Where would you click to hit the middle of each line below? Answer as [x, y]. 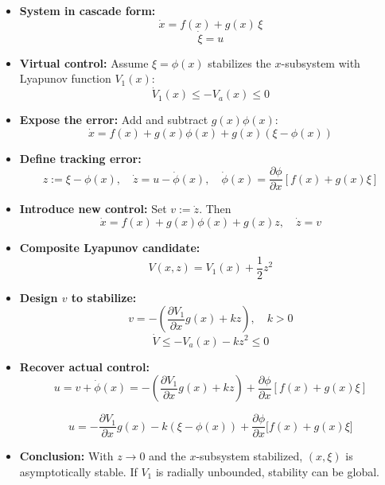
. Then [215, 209]
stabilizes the [239, 62]
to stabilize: [104, 297]
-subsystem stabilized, [249, 456]
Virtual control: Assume [84, 62]
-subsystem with [321, 62]
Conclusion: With [66, 456]
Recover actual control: [84, 366]
